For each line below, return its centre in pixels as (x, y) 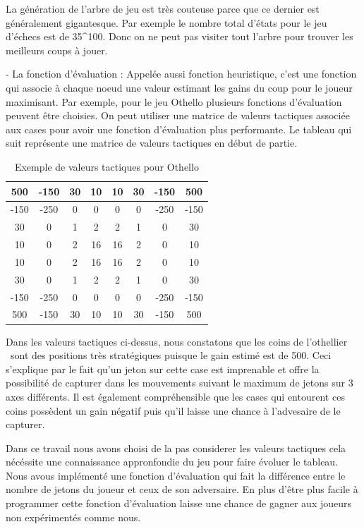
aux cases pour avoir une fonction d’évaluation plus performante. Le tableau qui (179, 129)
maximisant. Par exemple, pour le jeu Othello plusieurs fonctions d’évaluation (174, 101)
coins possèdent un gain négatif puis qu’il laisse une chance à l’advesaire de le (173, 410)
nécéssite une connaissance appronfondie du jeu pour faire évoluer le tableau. (172, 462)
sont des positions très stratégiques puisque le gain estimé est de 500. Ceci (171, 355)
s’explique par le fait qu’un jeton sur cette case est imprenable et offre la (163, 369)
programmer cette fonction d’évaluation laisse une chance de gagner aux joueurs (179, 503)
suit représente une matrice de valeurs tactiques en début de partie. (152, 143)
